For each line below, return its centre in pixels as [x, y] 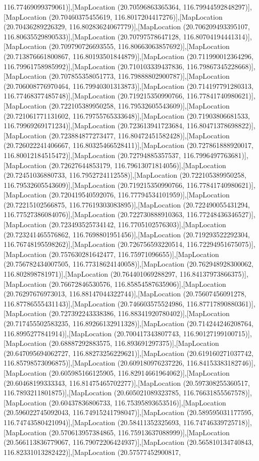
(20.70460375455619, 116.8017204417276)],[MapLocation [136, 16]
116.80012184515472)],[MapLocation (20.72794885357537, [92, 155]
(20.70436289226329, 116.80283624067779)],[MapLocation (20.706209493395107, [127, 27]
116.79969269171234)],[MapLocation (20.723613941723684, [94, 125]
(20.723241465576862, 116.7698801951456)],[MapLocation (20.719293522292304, [127, 234]
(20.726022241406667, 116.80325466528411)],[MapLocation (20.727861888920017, [128, 145]
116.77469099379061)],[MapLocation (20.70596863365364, [92, 7]
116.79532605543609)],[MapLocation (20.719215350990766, [94, 185]
